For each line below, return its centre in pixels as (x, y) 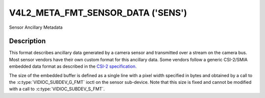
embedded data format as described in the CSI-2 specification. (73, 66)
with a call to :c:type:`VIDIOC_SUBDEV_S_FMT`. (57, 89)
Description (27, 41)
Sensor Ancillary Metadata (36, 27)
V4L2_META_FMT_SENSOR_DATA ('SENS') (98, 13)
